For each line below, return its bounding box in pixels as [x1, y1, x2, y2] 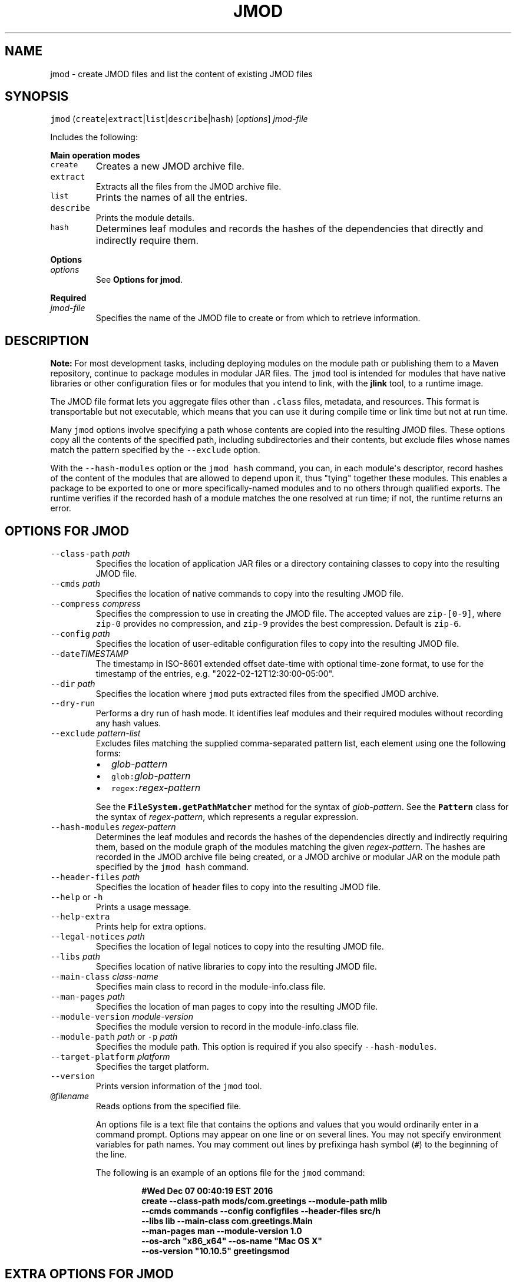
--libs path [50, 951, 100, 962]
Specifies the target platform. [95, 1062, 209, 1072]
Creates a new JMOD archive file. [95, 160, 244, 173]
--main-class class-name [50, 971, 158, 982]
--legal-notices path [50, 931, 145, 942]
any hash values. [95, 718, 161, 729]
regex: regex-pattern [111, 782, 201, 794]
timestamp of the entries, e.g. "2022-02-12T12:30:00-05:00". [95, 669, 335, 679]
